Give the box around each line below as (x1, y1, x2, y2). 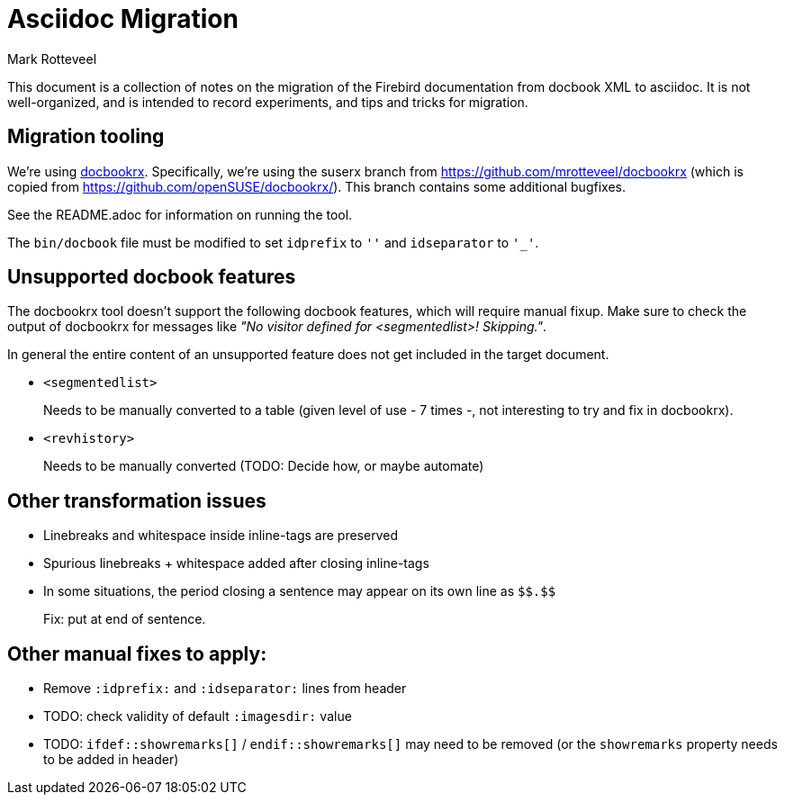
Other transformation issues (7, 489, 266, 512)
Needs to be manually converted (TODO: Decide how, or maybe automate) (43, 458, 484, 474)
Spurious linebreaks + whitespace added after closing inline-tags (43, 555, 429, 572)
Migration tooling (7, 125, 165, 149)
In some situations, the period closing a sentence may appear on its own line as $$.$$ (43, 583, 556, 599)
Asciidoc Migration (7, 4, 239, 34)
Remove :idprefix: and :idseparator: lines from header (43, 680, 407, 697)
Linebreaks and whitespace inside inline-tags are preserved (43, 527, 398, 544)
